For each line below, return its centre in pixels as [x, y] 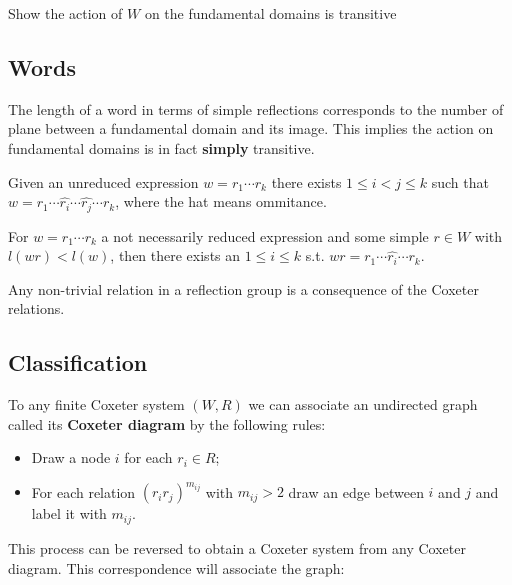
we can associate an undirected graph [363, 404]
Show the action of [65, 13]
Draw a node [71, 457]
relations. [36, 308]
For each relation [83, 491]
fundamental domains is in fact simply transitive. [161, 147]
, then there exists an [175, 255]
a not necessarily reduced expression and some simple [265, 235]
